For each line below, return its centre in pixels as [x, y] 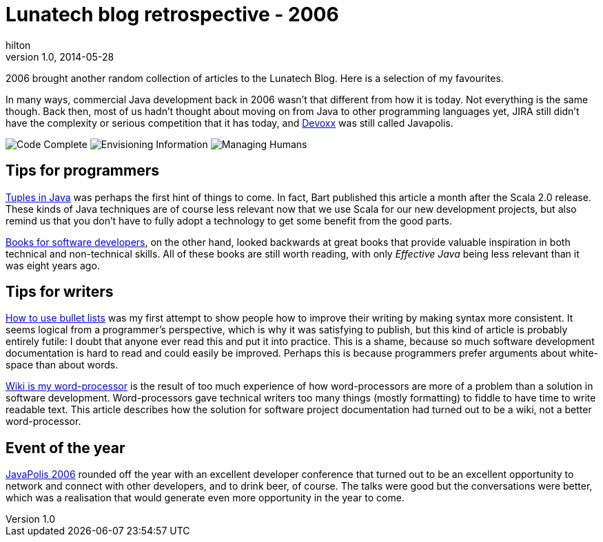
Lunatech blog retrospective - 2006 [172, 14]
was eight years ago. [53, 265]
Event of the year [65, 448]
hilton [18, 45]
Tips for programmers [83, 171]
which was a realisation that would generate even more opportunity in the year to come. [205, 498]
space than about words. [62, 365]
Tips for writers [60, 292]
